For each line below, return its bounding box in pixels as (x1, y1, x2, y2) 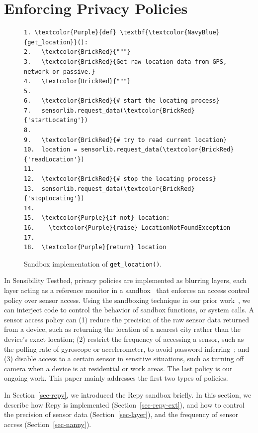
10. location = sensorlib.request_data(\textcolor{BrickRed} (24, 146, 234, 153)
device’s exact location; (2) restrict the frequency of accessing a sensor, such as (4, 334, 244, 344)
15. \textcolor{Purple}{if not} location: (24, 214, 170, 222)
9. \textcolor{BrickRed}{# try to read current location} (24, 136, 227, 144)
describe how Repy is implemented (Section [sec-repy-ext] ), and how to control (4, 399, 245, 410)
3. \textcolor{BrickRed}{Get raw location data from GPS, (24, 58, 227, 65)
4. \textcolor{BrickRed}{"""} (24, 78, 131, 85)
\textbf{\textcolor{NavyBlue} (120, 29, 220, 36)
